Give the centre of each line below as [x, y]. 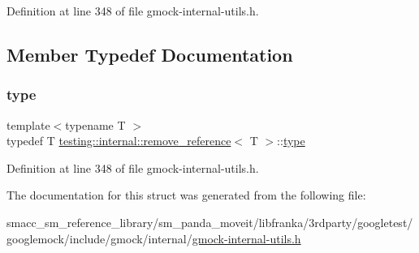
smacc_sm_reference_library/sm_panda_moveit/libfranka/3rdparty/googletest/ [210, 222]
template [28, 124]
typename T [95, 124]
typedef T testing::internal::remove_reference [119, 141]
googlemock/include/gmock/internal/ [99, 238]
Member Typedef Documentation [150, 54]
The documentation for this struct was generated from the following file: [186, 195]
